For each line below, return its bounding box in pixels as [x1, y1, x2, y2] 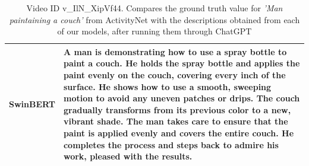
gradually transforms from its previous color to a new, [63, 103, 291, 116]
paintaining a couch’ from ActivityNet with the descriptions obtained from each [9, 13, 300, 25]
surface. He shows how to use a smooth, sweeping [63, 80, 272, 92]
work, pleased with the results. [63, 150, 193, 162]
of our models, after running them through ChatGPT [57, 25, 252, 37]
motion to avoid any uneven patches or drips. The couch [63, 92, 300, 104]
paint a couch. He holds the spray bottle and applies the [63, 57, 300, 69]
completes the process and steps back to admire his [63, 138, 279, 151]
